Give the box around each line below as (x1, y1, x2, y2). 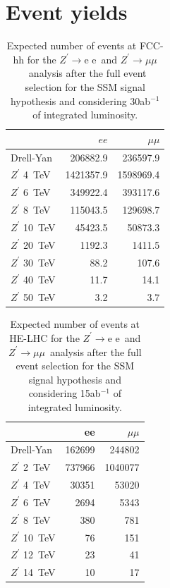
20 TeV (23, 237, 56, 252)
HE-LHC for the (9, 330, 80, 345)
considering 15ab (28, 386, 101, 400)
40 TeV (23, 272, 56, 287)
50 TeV (23, 290, 56, 305)
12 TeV (23, 547, 56, 562)
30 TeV (23, 255, 56, 269)
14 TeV (23, 565, 56, 580)
